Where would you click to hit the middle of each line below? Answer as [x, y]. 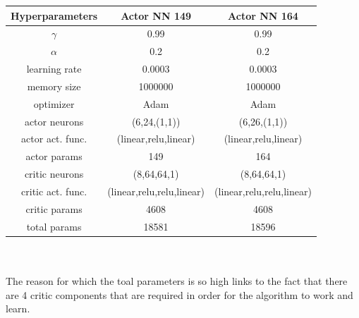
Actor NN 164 [263, 15]
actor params [54, 156]
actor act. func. [54, 139]
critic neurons [54, 174]
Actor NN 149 [156, 15]
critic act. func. [54, 191]
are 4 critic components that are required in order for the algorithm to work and [179, 294]
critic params [54, 208]
